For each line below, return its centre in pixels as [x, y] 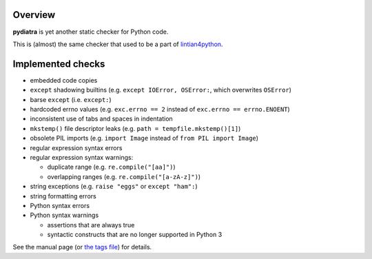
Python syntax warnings [64, 215]
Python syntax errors [60, 205]
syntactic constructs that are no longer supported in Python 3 [135, 235]
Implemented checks [59, 64]
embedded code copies [64, 80]
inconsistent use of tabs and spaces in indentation [102, 119]
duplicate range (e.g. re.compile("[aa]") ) [111, 167]
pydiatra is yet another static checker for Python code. [91, 32]
